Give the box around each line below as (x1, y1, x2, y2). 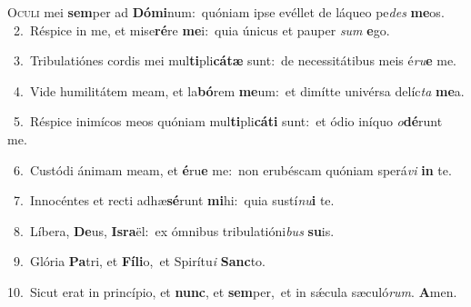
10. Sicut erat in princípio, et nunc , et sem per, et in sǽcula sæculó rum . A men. (7, 282, 457, 301)
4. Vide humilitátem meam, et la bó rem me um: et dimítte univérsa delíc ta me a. (13, 81, 465, 100)
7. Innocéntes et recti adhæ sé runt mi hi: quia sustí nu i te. (13, 191, 335, 210)
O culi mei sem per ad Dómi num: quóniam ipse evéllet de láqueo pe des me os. (7, 3, 445, 21)
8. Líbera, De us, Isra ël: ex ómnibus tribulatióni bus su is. (13, 221, 335, 240)
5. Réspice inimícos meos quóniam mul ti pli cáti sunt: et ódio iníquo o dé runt (13, 112, 443, 131)
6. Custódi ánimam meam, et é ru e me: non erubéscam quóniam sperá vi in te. (13, 160, 452, 179)
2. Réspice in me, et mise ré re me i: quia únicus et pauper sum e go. (13, 20, 390, 39)
